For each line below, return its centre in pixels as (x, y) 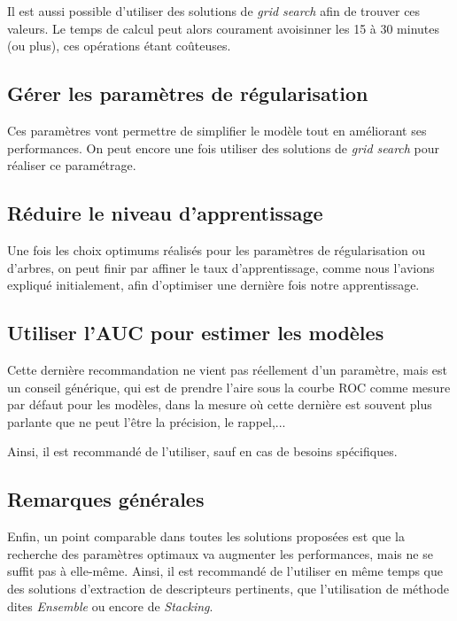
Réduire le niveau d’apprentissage (165, 213)
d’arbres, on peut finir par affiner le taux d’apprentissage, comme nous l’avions (221, 267)
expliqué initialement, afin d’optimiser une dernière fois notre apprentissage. (213, 285)
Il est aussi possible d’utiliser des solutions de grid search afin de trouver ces (214, 11)
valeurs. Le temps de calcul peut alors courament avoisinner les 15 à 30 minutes (224, 28)
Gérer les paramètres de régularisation (188, 93)
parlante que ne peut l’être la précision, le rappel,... (147, 421)
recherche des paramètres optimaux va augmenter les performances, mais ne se (220, 553)
